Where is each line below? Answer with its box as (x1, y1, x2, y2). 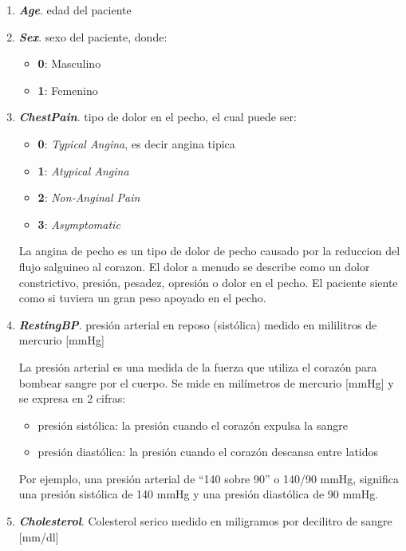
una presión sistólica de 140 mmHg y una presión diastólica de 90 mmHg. (18, 486, 379, 502)
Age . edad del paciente (18, 2, 132, 18)
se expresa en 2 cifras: (18, 390, 126, 407)
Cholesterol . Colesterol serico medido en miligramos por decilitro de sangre (18, 513, 392, 529)
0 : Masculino (37, 55, 101, 72)
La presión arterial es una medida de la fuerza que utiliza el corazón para (18, 358, 377, 375)
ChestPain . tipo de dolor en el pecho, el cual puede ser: (18, 108, 297, 125)
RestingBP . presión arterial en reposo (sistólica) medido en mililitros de (18, 316, 377, 333)
